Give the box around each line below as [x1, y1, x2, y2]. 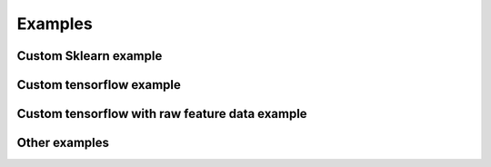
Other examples [16, 135, 109, 151]
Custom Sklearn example [16, 48, 163, 64]
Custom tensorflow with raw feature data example [16, 106, 308, 122]
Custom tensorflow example [16, 77, 182, 93]
